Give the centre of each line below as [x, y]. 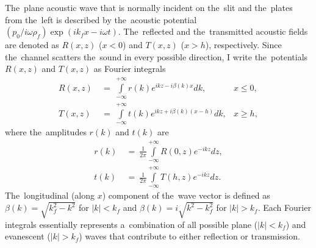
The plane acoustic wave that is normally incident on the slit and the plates [149, 7]
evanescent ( [28, 236]
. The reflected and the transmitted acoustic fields [213, 31]
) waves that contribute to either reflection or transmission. [189, 236]
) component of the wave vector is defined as [186, 195]
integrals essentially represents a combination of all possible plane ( [131, 224]
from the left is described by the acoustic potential [101, 19]
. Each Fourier [284, 207]
